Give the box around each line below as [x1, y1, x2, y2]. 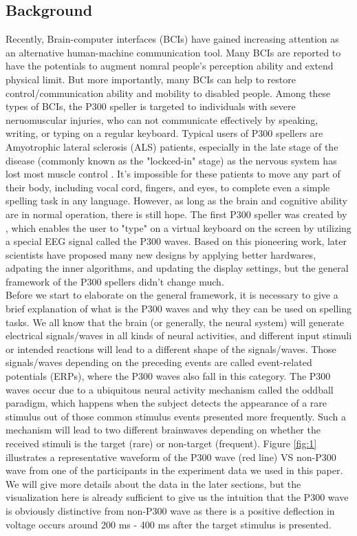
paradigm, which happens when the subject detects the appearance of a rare [6, 396, 327, 410]
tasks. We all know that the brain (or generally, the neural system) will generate [6, 314, 345, 329]
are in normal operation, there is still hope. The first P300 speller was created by [6, 206, 347, 221]
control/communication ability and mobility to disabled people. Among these [6, 85, 331, 100]
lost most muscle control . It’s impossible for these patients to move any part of [6, 167, 340, 181]
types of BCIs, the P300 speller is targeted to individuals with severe [6, 99, 296, 114]
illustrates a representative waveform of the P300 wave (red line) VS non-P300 [6, 449, 336, 464]
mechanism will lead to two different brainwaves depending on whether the [6, 422, 321, 437]
